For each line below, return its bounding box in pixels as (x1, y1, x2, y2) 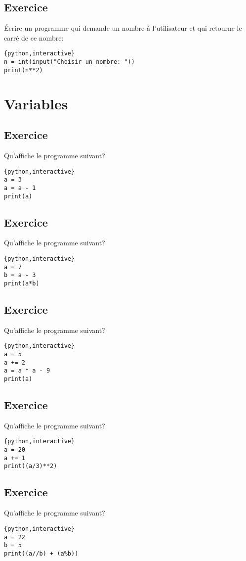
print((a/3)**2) (4, 463, 57, 470)
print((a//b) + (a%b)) (4, 550, 79, 557)
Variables (4, 93, 68, 113)
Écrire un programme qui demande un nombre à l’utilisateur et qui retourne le (4, 23, 242, 33)
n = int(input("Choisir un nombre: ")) (4, 58, 135, 66)
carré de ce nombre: (4, 32, 64, 43)
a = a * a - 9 (4, 367, 50, 374)
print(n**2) (4, 66, 43, 74)
